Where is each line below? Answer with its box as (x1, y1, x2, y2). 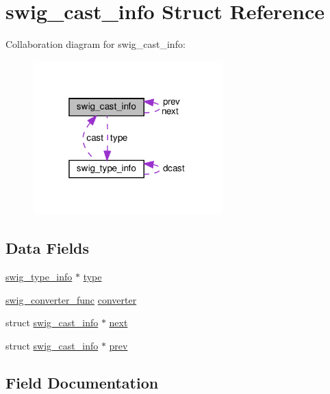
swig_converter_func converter (5, 292, 137, 306)
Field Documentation (5, 371, 159, 393)
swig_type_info (5, 270, 73, 284)
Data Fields (5, 237, 90, 259)
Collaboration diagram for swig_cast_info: (5, 37, 186, 51)
